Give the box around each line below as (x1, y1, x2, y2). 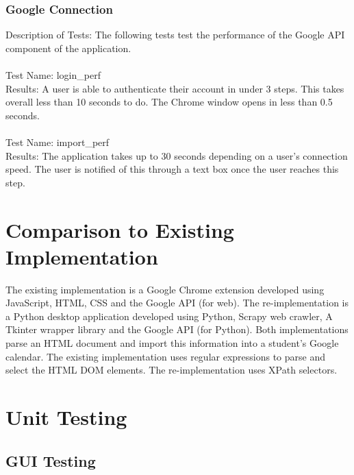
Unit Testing (5, 403, 127, 430)
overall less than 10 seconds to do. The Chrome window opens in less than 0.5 (5, 95, 333, 109)
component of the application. (5, 40, 131, 55)
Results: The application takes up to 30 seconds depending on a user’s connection (5, 148, 348, 162)
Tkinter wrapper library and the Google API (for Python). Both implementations (5, 322, 349, 337)
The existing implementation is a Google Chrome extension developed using (5, 282, 325, 296)
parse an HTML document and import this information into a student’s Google (5, 336, 339, 350)
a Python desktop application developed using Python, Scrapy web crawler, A (5, 308, 333, 323)
